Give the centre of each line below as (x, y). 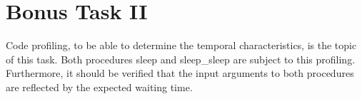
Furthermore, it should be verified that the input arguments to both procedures (180, 73)
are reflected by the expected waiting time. (99, 87)
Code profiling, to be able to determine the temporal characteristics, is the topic (181, 45)
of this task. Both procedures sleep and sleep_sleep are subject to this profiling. (181, 59)
